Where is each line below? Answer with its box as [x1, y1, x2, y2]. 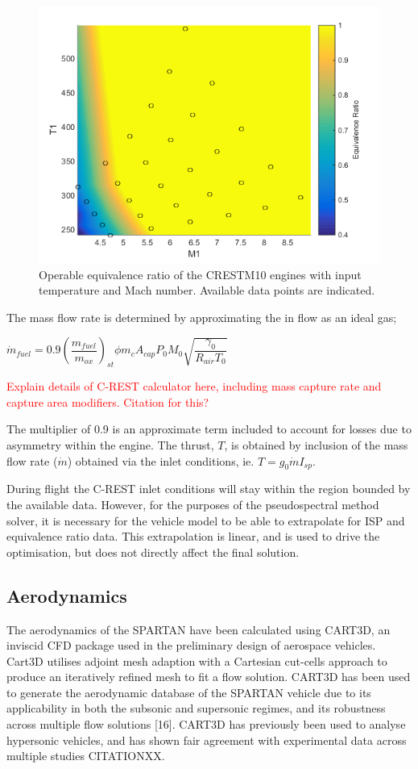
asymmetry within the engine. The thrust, [6, 436, 214, 453]
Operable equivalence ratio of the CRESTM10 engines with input [39, 265, 362, 282]
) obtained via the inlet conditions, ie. [67, 452, 255, 469]
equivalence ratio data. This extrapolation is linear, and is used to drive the [6, 528, 380, 545]
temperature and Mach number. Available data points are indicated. [39, 282, 375, 299]
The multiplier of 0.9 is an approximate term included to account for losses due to [6, 420, 412, 437]
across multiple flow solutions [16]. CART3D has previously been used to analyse [6, 716, 406, 733]
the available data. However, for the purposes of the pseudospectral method [6, 495, 379, 512]
